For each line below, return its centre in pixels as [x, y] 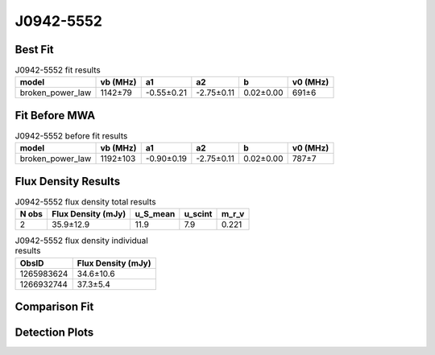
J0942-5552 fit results [58, 70]
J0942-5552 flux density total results [85, 202]
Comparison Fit [54, 307]
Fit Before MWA [55, 116]
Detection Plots [54, 333]
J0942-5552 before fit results [71, 136]
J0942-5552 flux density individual [81, 241]
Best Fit [34, 50]
